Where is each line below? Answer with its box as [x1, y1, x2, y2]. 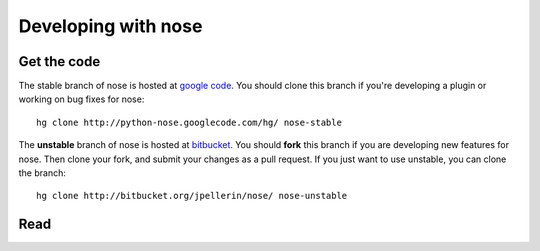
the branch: [18, 167, 67, 179]
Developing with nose [18, 15, 203, 37]
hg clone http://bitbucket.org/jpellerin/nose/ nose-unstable [36, 190, 348, 202]
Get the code [18, 53, 101, 70]
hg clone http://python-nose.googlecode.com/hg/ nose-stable [36, 116, 342, 128]
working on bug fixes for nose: [18, 93, 145, 105]
